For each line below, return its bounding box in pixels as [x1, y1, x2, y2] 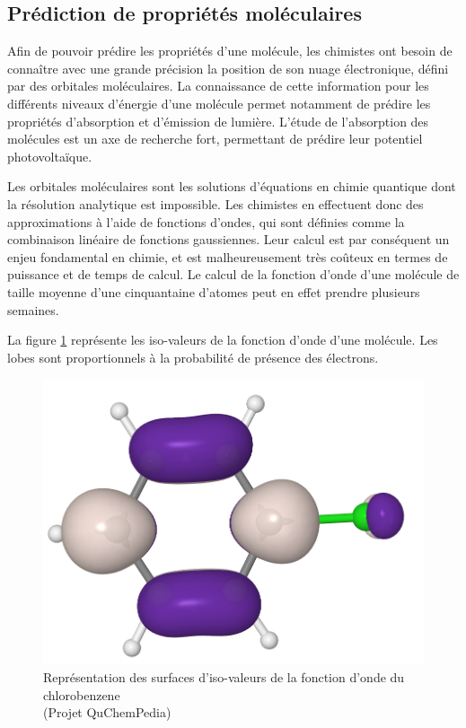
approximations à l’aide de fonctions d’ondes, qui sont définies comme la [7, 212, 405, 231]
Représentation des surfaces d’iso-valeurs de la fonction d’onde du [43, 668, 405, 686]
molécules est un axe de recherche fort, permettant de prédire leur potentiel [7, 129, 423, 148]
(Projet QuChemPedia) [43, 703, 171, 722]
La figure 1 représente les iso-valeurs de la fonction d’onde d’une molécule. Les [7, 330, 438, 349]
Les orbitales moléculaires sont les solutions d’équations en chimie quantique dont [7, 177, 456, 196]
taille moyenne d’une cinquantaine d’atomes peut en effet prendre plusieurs [7, 282, 420, 301]
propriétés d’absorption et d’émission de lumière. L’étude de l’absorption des [7, 111, 429, 130]
